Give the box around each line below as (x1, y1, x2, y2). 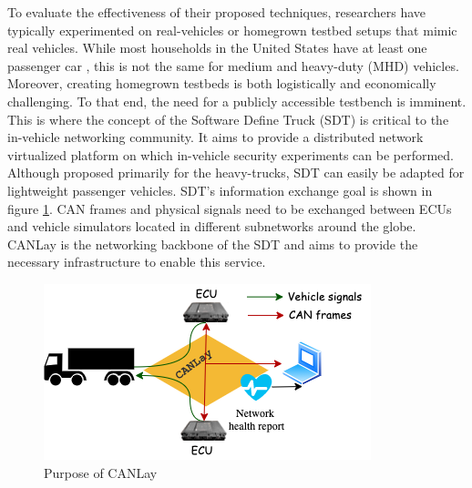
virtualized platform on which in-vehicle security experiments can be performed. (7, 145, 455, 164)
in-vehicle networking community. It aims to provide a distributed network (7, 127, 424, 147)
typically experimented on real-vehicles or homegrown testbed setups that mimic (7, 20, 457, 39)
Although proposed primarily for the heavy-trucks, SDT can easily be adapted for (7, 163, 465, 182)
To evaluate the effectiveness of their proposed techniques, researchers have (7, 3, 426, 21)
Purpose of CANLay (44, 463, 158, 482)
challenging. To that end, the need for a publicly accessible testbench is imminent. (7, 91, 467, 110)
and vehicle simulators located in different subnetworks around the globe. (7, 217, 416, 236)
